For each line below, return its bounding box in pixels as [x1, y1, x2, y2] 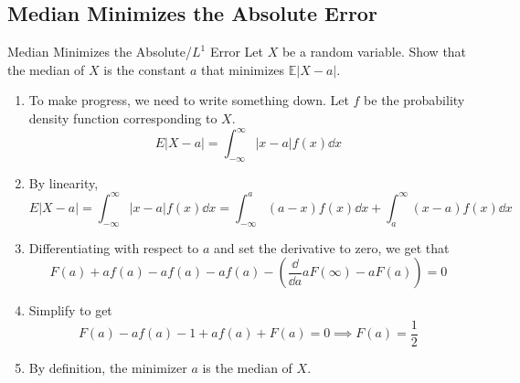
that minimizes [201, 59, 285, 79]
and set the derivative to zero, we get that [213, 238, 450, 257]
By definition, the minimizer [28, 358, 187, 378]
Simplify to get [28, 301, 112, 320]
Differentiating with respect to [28, 238, 199, 257]
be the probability [364, 90, 465, 110]
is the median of [202, 358, 292, 378]
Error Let [209, 42, 263, 61]
